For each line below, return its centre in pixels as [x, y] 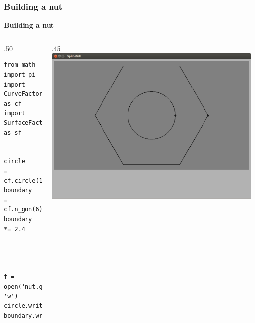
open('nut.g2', [29, 287]
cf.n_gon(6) [23, 210]
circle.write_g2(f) [36, 306]
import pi [20, 75]
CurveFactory [25, 94]
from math [20, 65]
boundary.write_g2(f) [39, 315]
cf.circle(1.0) [29, 181]
